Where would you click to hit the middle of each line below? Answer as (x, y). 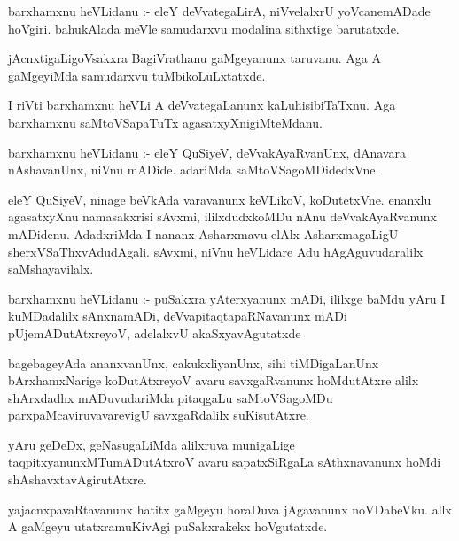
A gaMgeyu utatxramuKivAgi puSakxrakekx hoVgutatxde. (168, 526)
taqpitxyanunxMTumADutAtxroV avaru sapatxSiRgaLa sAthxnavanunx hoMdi (225, 462)
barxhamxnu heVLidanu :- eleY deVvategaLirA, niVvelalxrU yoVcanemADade (219, 11)
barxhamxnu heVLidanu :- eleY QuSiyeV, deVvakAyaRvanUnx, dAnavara (207, 152)
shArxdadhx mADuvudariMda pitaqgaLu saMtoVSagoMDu (171, 397)
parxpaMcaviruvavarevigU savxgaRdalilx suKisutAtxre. (159, 415)
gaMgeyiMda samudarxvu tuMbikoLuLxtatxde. (137, 75)
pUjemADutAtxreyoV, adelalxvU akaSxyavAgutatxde (155, 332)
